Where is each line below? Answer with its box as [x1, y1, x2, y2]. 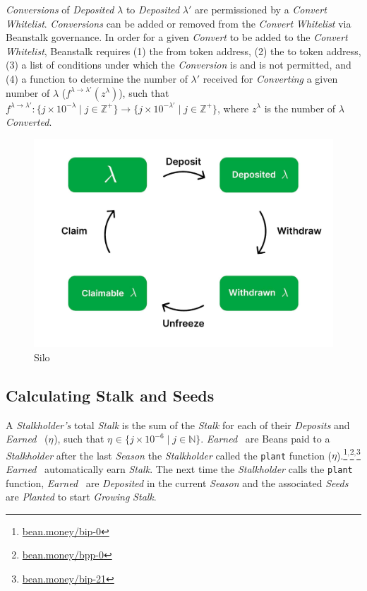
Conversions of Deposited [6, 2, 114, 16]
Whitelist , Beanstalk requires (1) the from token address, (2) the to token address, [6, 43, 361, 58]
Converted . [6, 115, 52, 129]
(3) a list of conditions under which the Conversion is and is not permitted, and [6, 57, 351, 72]
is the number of [264, 100, 336, 115]
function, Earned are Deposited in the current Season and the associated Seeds [6, 475, 349, 490]
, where [217, 100, 249, 115]
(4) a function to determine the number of [6, 71, 188, 86]
